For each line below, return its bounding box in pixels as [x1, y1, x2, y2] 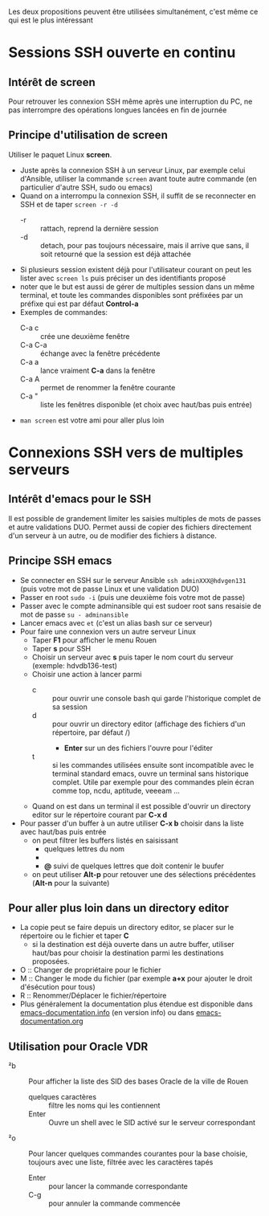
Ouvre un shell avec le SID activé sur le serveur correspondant [48, 1118, 255, 1128]
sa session [51, 702, 88, 712]
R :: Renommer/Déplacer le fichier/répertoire [19, 991, 167, 1001]
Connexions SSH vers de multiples [8, 443, 243, 461]
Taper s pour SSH [31, 643, 92, 653]
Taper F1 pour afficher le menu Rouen [31, 635, 157, 645]
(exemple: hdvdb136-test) [31, 660, 118, 670]
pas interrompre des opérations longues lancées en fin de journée [8, 105, 227, 115]
